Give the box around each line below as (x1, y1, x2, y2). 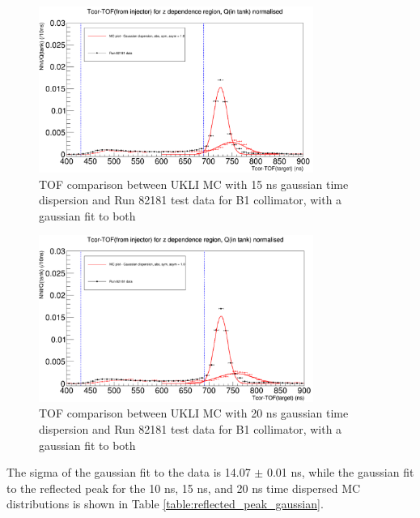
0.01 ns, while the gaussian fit (266, 464, 414, 481)
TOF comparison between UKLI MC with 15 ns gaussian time (39, 175, 349, 192)
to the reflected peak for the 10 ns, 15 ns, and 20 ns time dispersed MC (6, 479, 361, 496)
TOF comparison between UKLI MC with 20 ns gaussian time (39, 405, 349, 422)
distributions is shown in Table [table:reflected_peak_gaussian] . (6, 495, 324, 512)
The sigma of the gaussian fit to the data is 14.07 (6, 464, 251, 481)
